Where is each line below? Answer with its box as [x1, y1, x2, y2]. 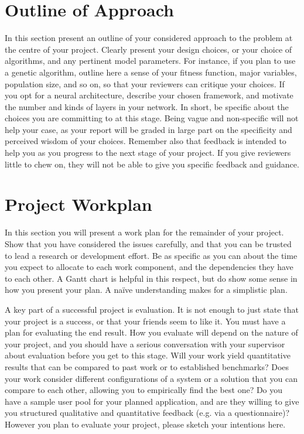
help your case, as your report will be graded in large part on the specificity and [5, 123, 292, 135]
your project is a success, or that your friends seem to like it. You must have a [5, 315, 286, 327]
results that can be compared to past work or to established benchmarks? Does [5, 360, 289, 373]
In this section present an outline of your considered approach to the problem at [5, 32, 293, 44]
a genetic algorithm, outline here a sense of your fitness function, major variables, [5, 66, 297, 78]
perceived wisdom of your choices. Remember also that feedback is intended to [5, 135, 286, 147]
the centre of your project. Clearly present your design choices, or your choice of [5, 43, 292, 55]
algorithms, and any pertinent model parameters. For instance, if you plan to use [5, 54, 296, 67]
